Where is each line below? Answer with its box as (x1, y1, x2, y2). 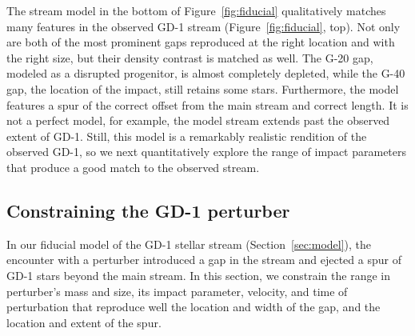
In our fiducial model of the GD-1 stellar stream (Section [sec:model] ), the (6, 235, 372, 252)
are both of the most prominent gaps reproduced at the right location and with (6, 34, 395, 50)
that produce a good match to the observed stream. (6, 158, 260, 175)
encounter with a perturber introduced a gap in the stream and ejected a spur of (6, 251, 401, 268)
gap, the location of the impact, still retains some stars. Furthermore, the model (6, 80, 399, 97)
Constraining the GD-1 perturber (6, 198, 290, 222)
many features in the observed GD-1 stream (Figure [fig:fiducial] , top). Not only (6, 18, 401, 34)
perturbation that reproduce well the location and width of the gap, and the (6, 298, 381, 315)
